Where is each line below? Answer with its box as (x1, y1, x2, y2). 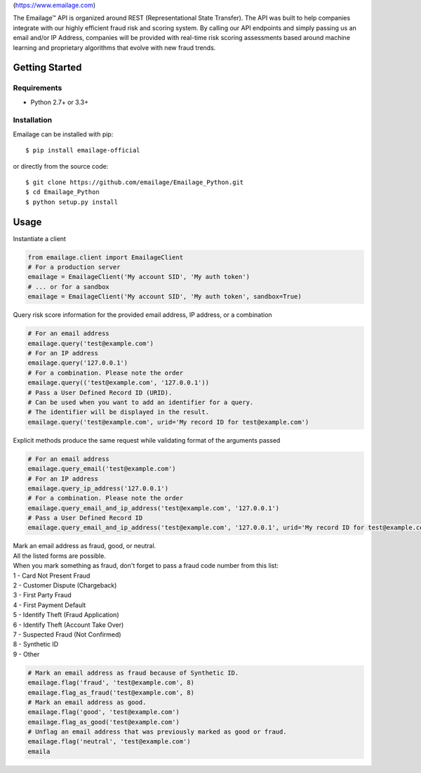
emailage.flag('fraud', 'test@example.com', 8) (27, 679, 194, 687)
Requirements (13, 83, 62, 93)
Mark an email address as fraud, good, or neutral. (13, 542, 156, 550)
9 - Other (13, 650, 40, 658)
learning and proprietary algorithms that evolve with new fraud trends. (13, 43, 216, 52)
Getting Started (13, 62, 82, 74)
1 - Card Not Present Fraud (13, 571, 91, 580)
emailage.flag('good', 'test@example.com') (27, 708, 180, 716)
